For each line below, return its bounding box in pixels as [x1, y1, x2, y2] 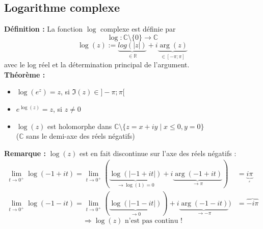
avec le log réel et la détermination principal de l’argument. [4, 59, 190, 70]
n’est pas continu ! [125, 217, 182, 225]
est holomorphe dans [47, 120, 112, 131]
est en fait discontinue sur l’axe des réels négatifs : [79, 147, 236, 158]
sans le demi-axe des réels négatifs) [26, 131, 135, 141]
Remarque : [4, 147, 46, 158]
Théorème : [4, 69, 45, 80]
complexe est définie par [100, 23, 176, 34]
